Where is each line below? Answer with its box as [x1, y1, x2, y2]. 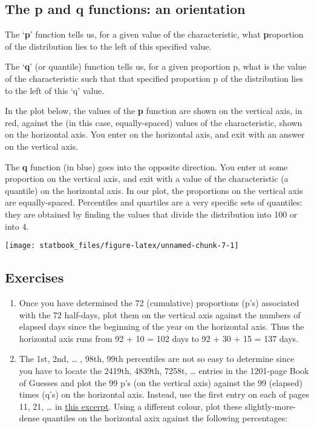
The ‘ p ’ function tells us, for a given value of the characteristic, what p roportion [5, 28, 304, 41]
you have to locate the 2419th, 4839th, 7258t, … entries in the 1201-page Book [19, 364, 309, 376]
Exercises [5, 268, 64, 287]
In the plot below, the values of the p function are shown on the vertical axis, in [5, 104, 303, 117]
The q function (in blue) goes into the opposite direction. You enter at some [5, 160, 288, 173]
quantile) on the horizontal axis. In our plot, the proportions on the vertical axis [5, 184, 303, 196]
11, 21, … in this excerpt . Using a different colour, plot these [19, 400, 243, 412]
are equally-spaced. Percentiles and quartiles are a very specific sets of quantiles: [5, 196, 303, 209]
